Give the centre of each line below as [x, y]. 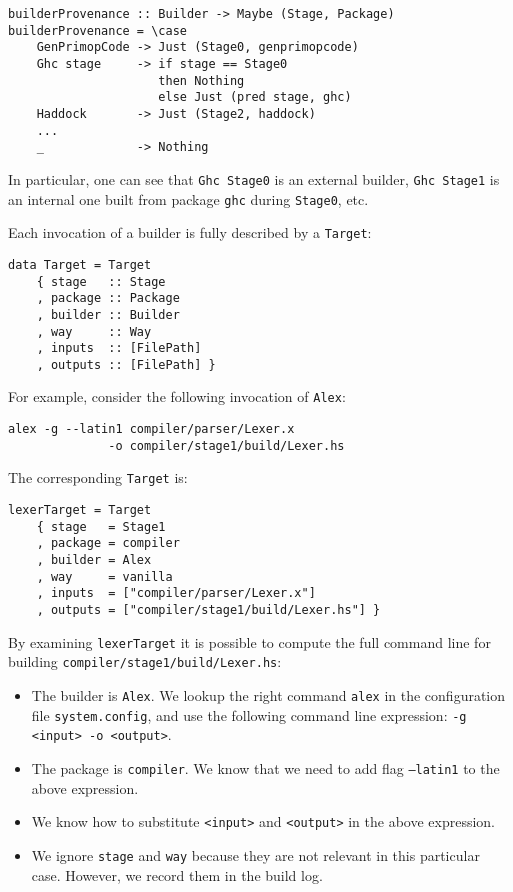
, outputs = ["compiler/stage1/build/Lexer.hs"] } [208, 610]
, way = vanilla [104, 576]
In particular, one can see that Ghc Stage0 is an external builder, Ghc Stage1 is [254, 178]
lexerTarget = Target [80, 510]
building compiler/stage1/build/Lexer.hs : [145, 661]
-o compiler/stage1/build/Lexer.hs [226, 445]
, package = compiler [108, 543]
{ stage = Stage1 [101, 526]
